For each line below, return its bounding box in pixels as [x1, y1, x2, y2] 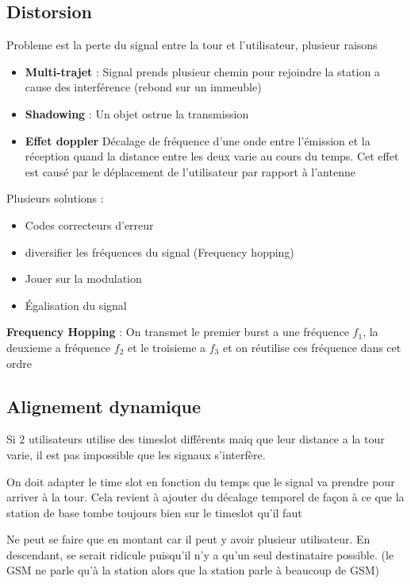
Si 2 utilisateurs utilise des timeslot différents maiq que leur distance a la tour [6, 431, 385, 447]
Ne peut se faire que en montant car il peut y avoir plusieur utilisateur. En [6, 531, 371, 547]
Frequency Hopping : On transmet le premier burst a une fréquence [6, 323, 349, 340]
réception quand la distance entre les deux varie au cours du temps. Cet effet [25, 148, 399, 164]
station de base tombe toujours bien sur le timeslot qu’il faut [6, 504, 302, 520]
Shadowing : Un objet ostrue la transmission [25, 105, 249, 122]
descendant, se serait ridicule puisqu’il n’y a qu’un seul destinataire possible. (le [6, 546, 394, 563]
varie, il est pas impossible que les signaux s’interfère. [6, 446, 266, 462]
